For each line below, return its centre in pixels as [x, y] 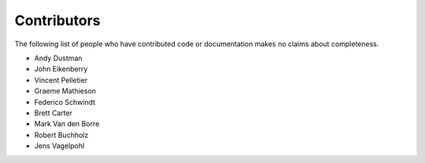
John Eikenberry [61, 69]
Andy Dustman [58, 58]
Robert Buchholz [61, 135]
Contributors [58, 20]
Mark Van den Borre [67, 124]
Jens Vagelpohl [59, 146]
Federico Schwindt [65, 102]
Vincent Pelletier [61, 80]
